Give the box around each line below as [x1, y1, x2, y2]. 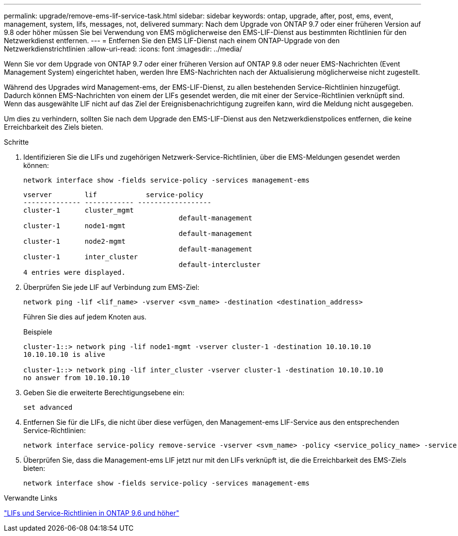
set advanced [23, 403, 73, 411]
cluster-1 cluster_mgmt [23, 206, 134, 214]
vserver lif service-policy [23, 191, 203, 199]
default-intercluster [179, 261, 261, 268]
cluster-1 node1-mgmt [23, 222, 126, 230]
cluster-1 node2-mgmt [23, 237, 126, 245]
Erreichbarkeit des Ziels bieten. [4, 123, 103, 131]
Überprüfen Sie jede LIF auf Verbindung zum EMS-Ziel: [23, 283, 199, 291]
